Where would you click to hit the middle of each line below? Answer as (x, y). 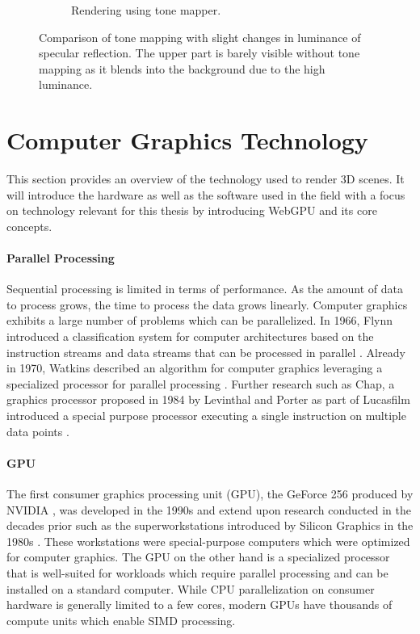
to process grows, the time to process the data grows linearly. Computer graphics (207, 304)
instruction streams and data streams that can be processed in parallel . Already (206, 352)
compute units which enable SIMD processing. (121, 620)
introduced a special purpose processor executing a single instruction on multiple (206, 416)
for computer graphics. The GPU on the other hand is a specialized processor (198, 557)
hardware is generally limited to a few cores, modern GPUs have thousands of (199, 605)
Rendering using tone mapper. (146, 10)
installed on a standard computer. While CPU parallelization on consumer (191, 588)
